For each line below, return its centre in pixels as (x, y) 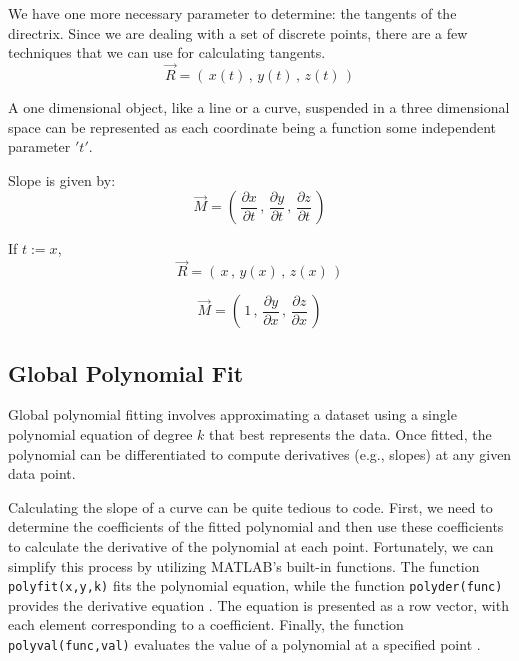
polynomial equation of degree (100, 433)
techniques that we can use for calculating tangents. (167, 52)
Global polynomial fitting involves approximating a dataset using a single (232, 414)
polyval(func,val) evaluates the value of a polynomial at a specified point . (244, 643)
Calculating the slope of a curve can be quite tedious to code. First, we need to (250, 506)
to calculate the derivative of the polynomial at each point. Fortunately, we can (251, 545)
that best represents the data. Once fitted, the (350, 433)
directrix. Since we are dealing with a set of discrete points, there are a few (238, 32)
